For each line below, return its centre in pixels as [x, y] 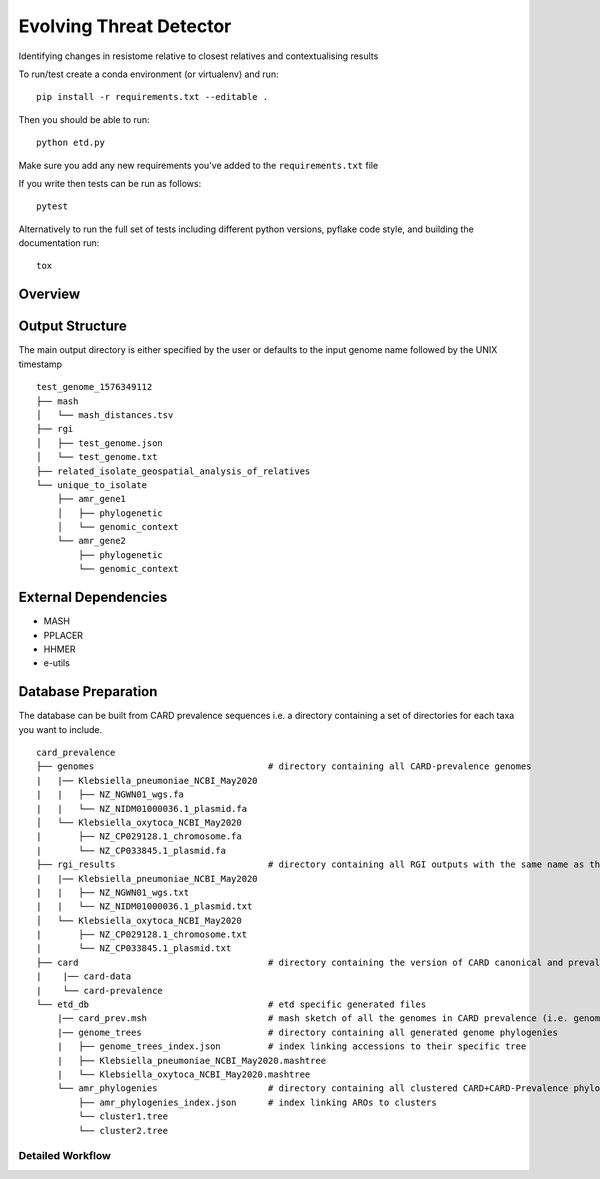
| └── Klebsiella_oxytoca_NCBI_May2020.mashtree [183, 1074]
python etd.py [70, 143]
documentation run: [59, 243]
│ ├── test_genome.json [100, 443]
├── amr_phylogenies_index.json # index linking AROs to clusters [257, 1102]
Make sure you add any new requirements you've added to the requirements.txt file [198, 165]
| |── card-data [84, 976]
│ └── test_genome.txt [97, 457]
